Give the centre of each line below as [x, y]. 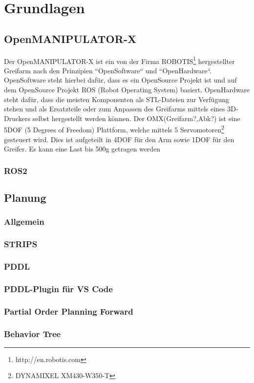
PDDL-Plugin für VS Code [58, 288]
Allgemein [24, 222]
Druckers [17, 118]
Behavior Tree [32, 333]
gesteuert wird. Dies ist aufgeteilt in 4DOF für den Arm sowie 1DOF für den [119, 139]
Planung [25, 198]
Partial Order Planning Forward [69, 311]
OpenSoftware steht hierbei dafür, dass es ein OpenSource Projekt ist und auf [120, 80]
